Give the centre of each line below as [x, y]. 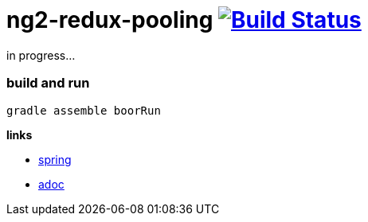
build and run [48, 83]
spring [55, 159]
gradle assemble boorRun [84, 110]
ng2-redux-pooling [110, 20]
